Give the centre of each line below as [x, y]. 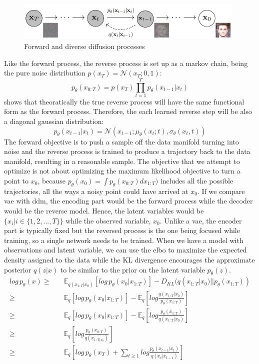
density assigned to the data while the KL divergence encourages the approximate [129, 259]
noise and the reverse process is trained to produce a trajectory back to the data [127, 151]
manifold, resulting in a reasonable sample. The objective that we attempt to [122, 161]
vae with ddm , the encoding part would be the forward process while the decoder [128, 201]
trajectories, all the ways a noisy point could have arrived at [96, 191]
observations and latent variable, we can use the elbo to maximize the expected [125, 250]
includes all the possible [197, 181]
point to [16, 181]
